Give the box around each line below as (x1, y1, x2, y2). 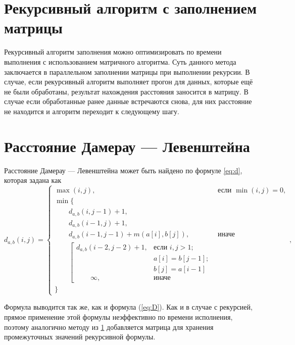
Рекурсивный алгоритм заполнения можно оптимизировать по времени (4, 46, 222, 57)
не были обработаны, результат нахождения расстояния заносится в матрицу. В (4, 86, 249, 96)
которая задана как (4, 175, 62, 185)
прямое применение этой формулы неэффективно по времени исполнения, (4, 312, 233, 322)
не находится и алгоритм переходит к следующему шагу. (4, 106, 179, 116)
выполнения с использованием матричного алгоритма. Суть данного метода (4, 56, 236, 67)
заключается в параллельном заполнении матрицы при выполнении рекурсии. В (4, 66, 250, 77)
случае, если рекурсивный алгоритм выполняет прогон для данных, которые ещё (4, 76, 253, 87)
